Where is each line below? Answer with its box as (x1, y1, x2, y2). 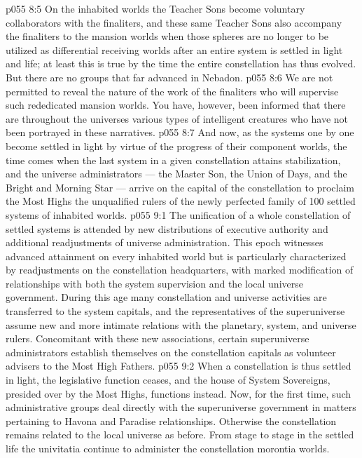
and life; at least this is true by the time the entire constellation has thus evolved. (6, 56, 356, 71)
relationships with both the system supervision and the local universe (6, 276, 303, 290)
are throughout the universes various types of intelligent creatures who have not (6, 111, 349, 126)
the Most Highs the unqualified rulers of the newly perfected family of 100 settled (6, 194, 356, 208)
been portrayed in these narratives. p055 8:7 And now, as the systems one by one (6, 125, 354, 140)
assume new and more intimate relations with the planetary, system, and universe (6, 317, 356, 332)
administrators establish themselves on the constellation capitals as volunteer (6, 344, 336, 359)
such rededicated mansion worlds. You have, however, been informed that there (6, 97, 346, 112)
